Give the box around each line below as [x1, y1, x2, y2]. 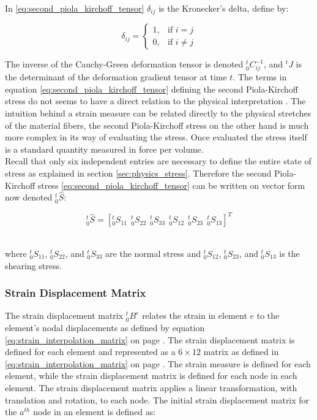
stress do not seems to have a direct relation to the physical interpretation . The [5, 94, 306, 107]
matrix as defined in [203, 345, 279, 358]
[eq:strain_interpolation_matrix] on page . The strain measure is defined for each [5, 357, 311, 370]
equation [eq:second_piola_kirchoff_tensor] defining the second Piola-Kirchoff [5, 82, 298, 95]
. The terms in [233, 71, 287, 83]
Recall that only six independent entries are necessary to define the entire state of [5, 155, 311, 167]
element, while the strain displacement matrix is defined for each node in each [5, 369, 297, 382]
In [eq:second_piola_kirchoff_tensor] [5, 2, 144, 14]
